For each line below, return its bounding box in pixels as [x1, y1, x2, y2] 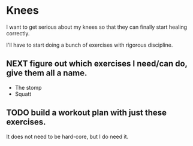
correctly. [6, 29, 30, 36]
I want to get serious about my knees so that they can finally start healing [6, 23, 188, 31]
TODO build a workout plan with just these [6, 108, 167, 118]
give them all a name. [6, 68, 88, 78]
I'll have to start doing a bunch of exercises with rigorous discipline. [6, 41, 173, 48]
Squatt [14, 90, 32, 98]
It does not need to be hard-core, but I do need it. [6, 133, 129, 140]
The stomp [14, 84, 42, 91]
